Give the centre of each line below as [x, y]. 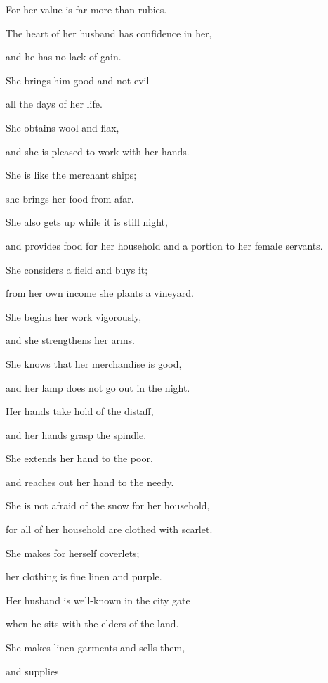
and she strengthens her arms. [70, 340]
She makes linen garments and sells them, [96, 647]
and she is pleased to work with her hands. [98, 151]
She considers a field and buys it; [77, 269]
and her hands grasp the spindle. [76, 434]
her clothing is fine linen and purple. [84, 576]
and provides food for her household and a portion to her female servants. [164, 245]
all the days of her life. [54, 104]
